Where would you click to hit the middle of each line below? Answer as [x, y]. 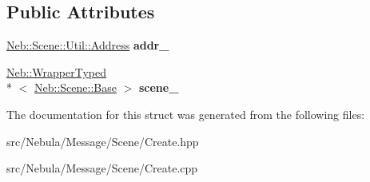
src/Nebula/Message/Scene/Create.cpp [102, 168]
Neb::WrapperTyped [56, 71]
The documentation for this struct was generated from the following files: [186, 114]
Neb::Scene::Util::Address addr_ [88, 45]
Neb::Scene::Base [76, 87]
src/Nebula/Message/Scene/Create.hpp [103, 141]
